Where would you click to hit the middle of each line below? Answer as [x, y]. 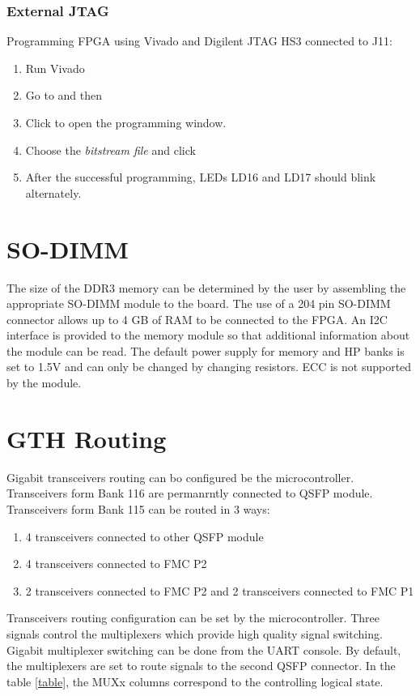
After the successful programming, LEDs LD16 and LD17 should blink [201, 177]
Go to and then [64, 95]
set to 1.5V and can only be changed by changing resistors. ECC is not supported [209, 367]
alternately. [53, 192]
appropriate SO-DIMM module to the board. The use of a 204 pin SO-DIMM [199, 303]
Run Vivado [55, 68]
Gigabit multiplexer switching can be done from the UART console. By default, [204, 649]
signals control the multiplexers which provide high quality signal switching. [195, 633]
